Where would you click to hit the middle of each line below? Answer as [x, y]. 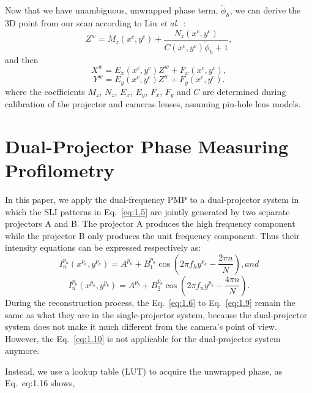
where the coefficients [45, 91]
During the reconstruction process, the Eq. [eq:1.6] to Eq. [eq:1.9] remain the [150, 302]
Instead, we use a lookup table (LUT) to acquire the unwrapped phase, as [144, 371]
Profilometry [60, 170]
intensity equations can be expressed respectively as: [103, 247]
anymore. [22, 350]
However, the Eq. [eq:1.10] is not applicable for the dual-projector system [143, 338]
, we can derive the [265, 10]
